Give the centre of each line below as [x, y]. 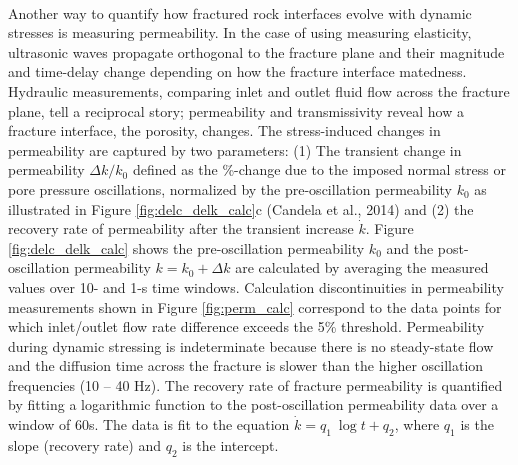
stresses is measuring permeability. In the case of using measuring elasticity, [240, 32]
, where [417, 424]
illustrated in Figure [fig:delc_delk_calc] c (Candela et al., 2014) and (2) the [241, 208]
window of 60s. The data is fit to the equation [149, 424]
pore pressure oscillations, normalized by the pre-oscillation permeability [230, 188]
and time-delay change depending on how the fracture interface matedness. [237, 71]
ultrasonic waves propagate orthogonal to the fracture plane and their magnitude [256, 51]
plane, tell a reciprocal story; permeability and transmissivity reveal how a [236, 110]
